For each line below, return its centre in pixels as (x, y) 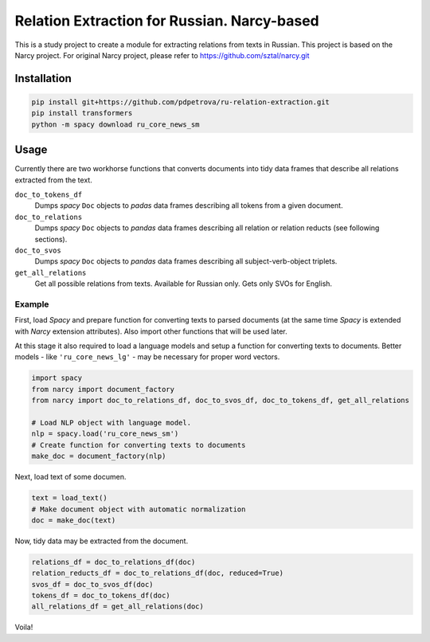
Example (32, 304)
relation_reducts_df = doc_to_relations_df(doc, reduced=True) (158, 573)
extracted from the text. (54, 180)
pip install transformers (82, 113)
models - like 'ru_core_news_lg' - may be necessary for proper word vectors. (147, 357)
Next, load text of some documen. (70, 477)
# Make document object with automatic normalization (139, 509)
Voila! (24, 627)
